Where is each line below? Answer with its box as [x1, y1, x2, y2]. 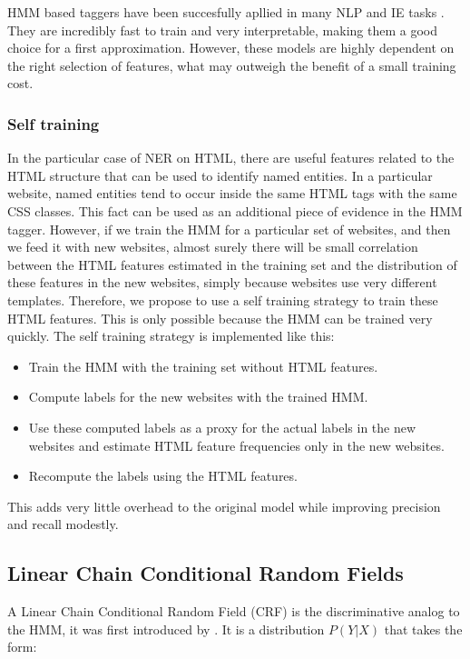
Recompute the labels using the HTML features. [28, 466, 298, 485]
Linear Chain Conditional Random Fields [7, 559, 404, 587]
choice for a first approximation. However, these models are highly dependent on [7, 38, 455, 57]
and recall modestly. [7, 514, 119, 534]
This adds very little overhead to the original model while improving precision [7, 496, 441, 515]
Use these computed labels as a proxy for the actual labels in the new [28, 417, 416, 436]
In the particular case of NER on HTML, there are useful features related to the [7, 148, 455, 167]
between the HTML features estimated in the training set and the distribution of [7, 255, 457, 274]
